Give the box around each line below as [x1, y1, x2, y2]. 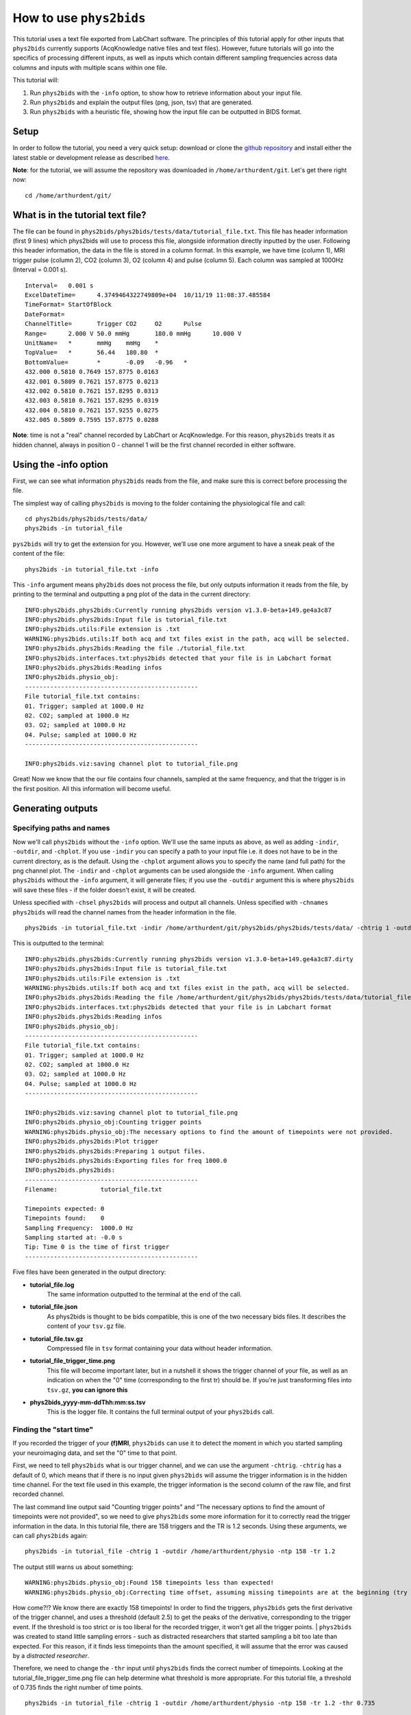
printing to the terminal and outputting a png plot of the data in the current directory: [12, 590, 251, 598]
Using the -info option [12, 458, 109, 470]
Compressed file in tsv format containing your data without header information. [47, 1345, 273, 1352]
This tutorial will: [12, 76, 60, 84]
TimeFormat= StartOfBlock [25, 300, 112, 309]
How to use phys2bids [12, 10, 147, 25]
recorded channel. [12, 1490, 65, 1498]
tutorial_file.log [29, 1280, 75, 1289]
